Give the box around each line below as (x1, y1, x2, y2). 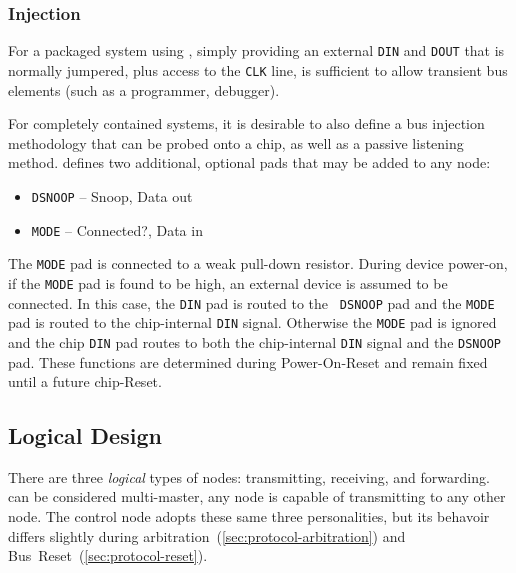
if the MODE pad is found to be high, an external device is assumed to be (8, 272, 448, 293)
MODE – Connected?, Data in (31, 219, 203, 240)
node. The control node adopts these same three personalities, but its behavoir (8, 506, 490, 527)
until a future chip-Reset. (8, 371, 162, 392)
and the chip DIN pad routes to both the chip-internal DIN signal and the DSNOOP (8, 331, 501, 352)
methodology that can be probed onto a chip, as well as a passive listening (8, 132, 464, 153)
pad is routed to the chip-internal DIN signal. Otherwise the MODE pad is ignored (8, 312, 497, 333)
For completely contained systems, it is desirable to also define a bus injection (8, 113, 485, 134)
